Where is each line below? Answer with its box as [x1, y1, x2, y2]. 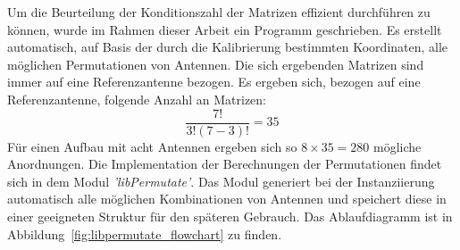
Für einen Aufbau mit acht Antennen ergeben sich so [7, 137, 297, 155]
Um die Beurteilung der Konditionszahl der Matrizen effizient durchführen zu [7, 3, 431, 21]
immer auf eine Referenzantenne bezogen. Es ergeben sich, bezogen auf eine [7, 72, 421, 91]
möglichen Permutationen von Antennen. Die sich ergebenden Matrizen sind [7, 54, 424, 73]
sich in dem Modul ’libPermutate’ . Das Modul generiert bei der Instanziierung [7, 171, 435, 190]
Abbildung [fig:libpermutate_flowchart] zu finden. [7, 224, 282, 243]
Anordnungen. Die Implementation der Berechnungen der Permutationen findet [7, 154, 442, 173]
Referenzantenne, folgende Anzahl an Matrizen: [7, 89, 267, 108]
